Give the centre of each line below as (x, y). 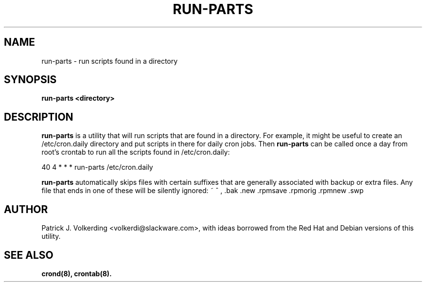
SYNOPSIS (30, 80)
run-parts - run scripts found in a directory (110, 61)
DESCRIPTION (39, 117)
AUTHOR (26, 209)
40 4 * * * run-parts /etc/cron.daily (97, 167)
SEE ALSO (29, 255)
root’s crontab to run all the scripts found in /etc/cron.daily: (136, 152)
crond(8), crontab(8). (77, 273)
